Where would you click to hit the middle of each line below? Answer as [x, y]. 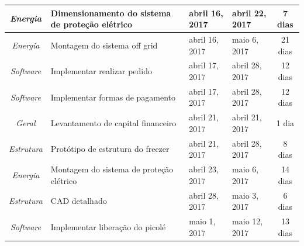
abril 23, [204, 169]
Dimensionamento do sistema [111, 13]
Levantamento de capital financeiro [113, 123]
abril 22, [249, 13]
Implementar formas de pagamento [113, 97]
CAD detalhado [79, 201]
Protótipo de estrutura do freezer [110, 149]
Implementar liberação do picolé [108, 226]
